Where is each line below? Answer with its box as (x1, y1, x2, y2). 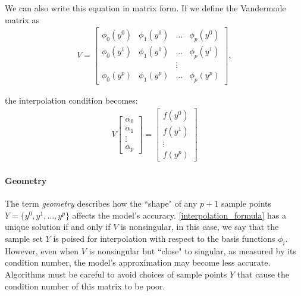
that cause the (237, 268, 290, 281)
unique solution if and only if (5, 220, 111, 233)
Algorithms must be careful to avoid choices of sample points (5, 268, 227, 281)
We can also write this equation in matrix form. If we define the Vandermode (5, 2, 286, 14)
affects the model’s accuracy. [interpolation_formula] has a (72, 208, 286, 221)
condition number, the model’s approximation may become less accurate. (5, 256, 271, 269)
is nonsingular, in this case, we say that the (120, 220, 279, 233)
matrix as (5, 13, 40, 26)
